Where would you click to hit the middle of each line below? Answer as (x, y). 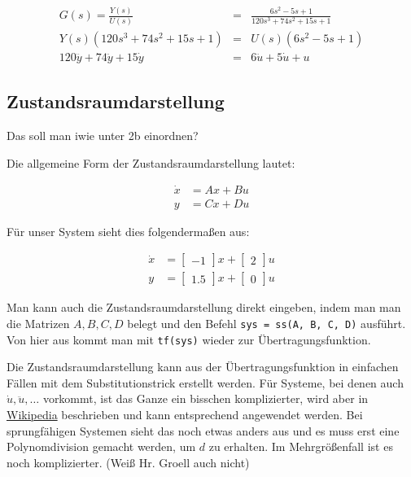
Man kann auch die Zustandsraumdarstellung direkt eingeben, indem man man (204, 307)
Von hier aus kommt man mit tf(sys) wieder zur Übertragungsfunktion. (189, 339)
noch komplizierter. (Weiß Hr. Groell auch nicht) (128, 462)
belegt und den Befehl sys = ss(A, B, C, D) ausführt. (267, 323)
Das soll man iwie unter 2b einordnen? (103, 136)
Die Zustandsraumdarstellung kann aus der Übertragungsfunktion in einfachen (203, 367)
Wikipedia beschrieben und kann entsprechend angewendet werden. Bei (185, 414)
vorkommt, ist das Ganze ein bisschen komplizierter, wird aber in (205, 398)
